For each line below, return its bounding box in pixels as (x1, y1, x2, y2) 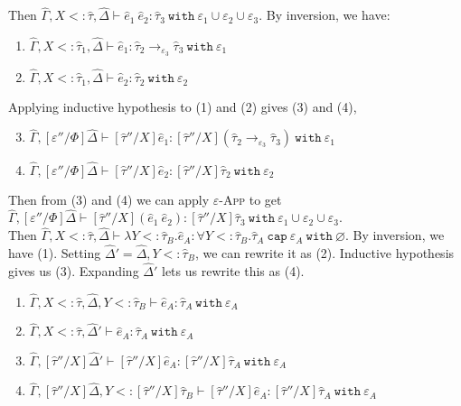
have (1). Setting (8, 244, 101, 263)
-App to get (219, 189, 282, 208)
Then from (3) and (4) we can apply (8, 189, 210, 208)
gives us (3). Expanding (8, 261, 139, 280)
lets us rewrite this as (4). (162, 261, 305, 280)
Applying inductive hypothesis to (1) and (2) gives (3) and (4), (8, 97, 357, 115)
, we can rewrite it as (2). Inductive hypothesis (194, 244, 455, 263)
